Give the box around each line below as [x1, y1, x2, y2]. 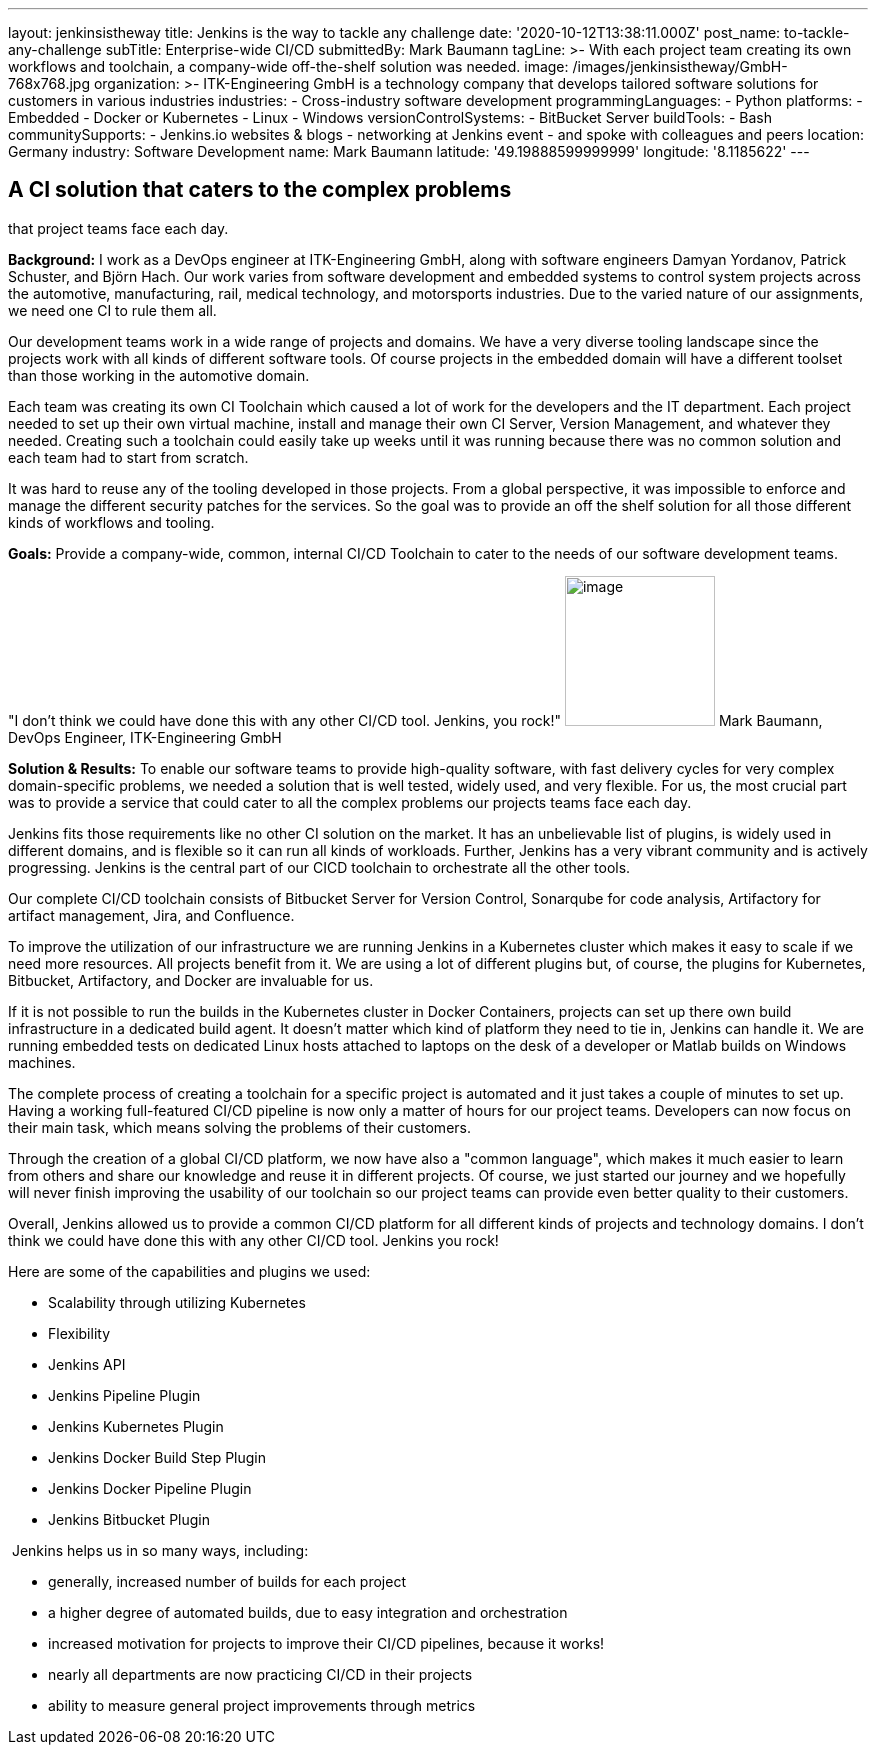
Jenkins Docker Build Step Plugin [48, 1448, 267, 1466]
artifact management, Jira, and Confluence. [8, 906, 295, 924]
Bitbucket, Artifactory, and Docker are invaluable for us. [8, 971, 374, 989]
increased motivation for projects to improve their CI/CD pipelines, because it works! [48, 1634, 605, 1652]
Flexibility [48, 1324, 111, 1342]
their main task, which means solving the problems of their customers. [8, 1118, 471, 1136]
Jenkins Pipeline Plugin [48, 1386, 201, 1404]
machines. [8, 1053, 76, 1071]
